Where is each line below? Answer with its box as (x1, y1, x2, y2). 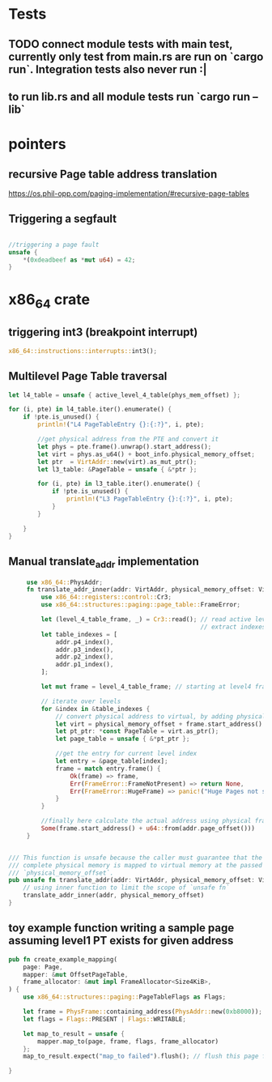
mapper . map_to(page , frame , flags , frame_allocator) (37, 1037, 219, 1046)
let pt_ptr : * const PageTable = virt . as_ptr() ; (55, 727, 219, 735)
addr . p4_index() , (55, 637, 114, 646)
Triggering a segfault (8, 212, 117, 226)
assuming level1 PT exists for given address (8, 934, 234, 948)
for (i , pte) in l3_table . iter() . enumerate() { (37, 479, 201, 488)
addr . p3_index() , (55, 645, 114, 654)
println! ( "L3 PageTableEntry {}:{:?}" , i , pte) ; (66, 495, 233, 503)
